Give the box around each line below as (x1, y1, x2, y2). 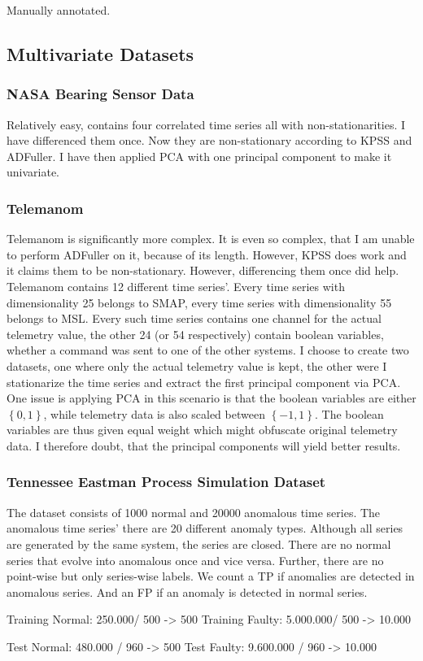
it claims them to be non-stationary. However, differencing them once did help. (7, 262, 399, 279)
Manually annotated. (7, 2, 111, 18)
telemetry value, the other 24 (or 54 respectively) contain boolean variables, (7, 325, 384, 342)
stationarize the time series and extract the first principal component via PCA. (7, 373, 401, 390)
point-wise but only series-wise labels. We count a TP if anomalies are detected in (7, 568, 415, 585)
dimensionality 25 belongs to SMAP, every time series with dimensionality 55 (7, 294, 392, 311)
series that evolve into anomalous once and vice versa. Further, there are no (7, 551, 384, 568)
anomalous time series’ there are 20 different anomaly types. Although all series (7, 520, 403, 537)
